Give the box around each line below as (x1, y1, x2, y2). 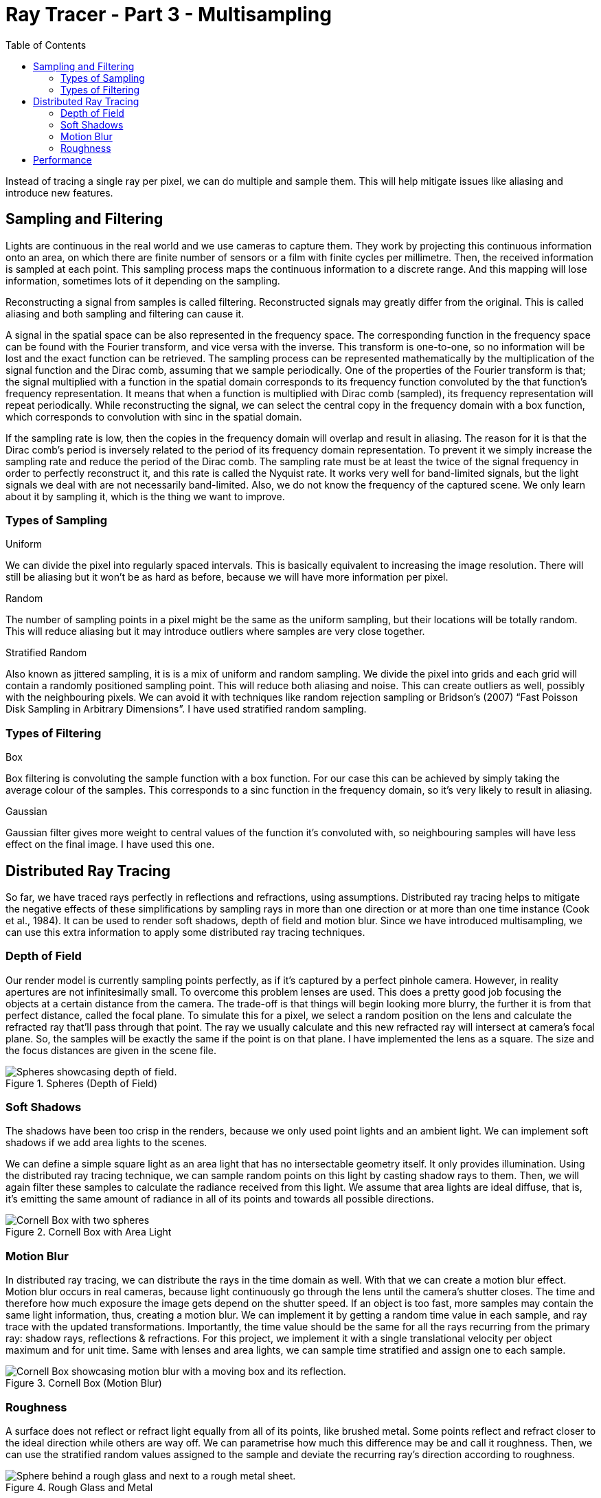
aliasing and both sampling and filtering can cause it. (5, 307, 245, 320)
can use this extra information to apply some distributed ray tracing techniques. (5, 926, 365, 938)
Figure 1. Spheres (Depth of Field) (5, 1077, 157, 1089)
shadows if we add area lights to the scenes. (5, 1137, 207, 1149)
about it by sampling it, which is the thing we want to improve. (5, 490, 285, 502)
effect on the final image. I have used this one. (5, 838, 215, 851)
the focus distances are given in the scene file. (5, 1044, 216, 1056)
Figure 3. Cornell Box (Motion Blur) (5, 1377, 162, 1389)
